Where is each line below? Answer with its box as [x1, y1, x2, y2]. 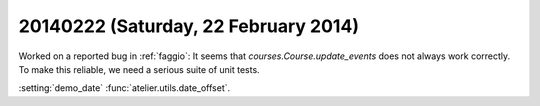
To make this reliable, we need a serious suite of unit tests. [18, 63, 260, 75]
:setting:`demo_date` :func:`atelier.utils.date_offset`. [18, 82, 231, 94]
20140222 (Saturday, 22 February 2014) [18, 15, 360, 37]
